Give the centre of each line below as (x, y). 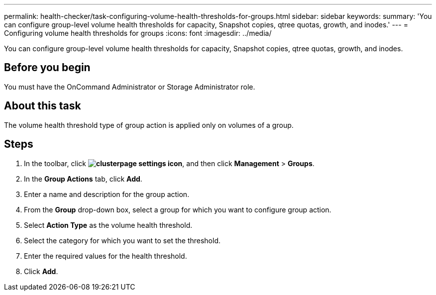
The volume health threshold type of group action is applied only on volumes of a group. (149, 125)
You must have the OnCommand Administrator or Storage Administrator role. (130, 87)
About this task (43, 106)
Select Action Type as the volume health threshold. (108, 225)
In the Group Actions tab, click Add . (83, 179)
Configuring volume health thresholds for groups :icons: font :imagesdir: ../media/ (138, 33)
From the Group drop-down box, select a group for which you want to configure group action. (178, 209)
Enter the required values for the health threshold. (106, 256)
